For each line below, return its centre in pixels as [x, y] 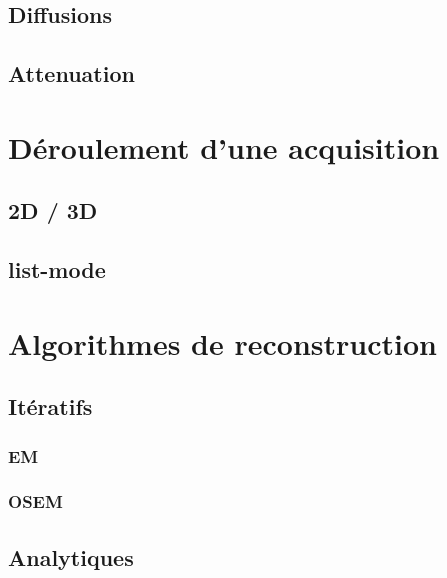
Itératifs [50, 406]
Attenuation [71, 73]
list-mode [57, 269]
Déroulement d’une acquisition [224, 146]
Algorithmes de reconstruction [222, 342]
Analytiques [71, 556]
